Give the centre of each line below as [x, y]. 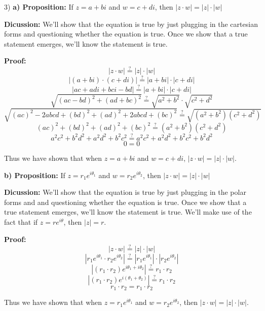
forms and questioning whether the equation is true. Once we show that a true [126, 34]
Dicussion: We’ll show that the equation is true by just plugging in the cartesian [131, 24]
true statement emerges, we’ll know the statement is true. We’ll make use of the [128, 212]
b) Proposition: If [35, 175]
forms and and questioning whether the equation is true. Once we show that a [125, 202]
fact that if [21, 221]
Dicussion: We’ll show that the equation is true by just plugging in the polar [125, 192]
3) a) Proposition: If [39, 7]
